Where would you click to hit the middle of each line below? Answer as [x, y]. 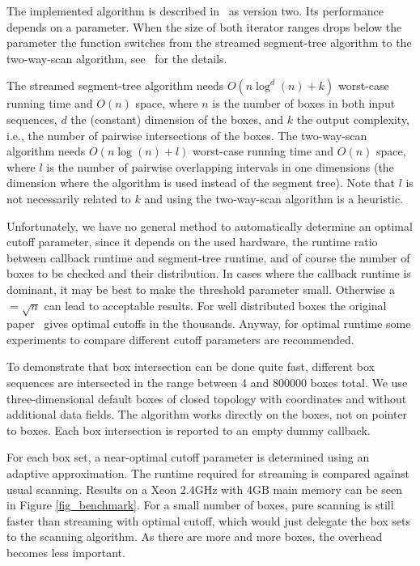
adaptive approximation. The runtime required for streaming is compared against [208, 473]
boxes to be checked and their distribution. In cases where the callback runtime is [209, 273]
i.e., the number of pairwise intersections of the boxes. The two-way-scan [187, 135]
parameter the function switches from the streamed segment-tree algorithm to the [209, 43]
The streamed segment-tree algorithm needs [115, 85]
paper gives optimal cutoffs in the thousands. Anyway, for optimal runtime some [209, 323]
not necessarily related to [69, 198]
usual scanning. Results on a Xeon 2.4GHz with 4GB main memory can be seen [205, 489]
